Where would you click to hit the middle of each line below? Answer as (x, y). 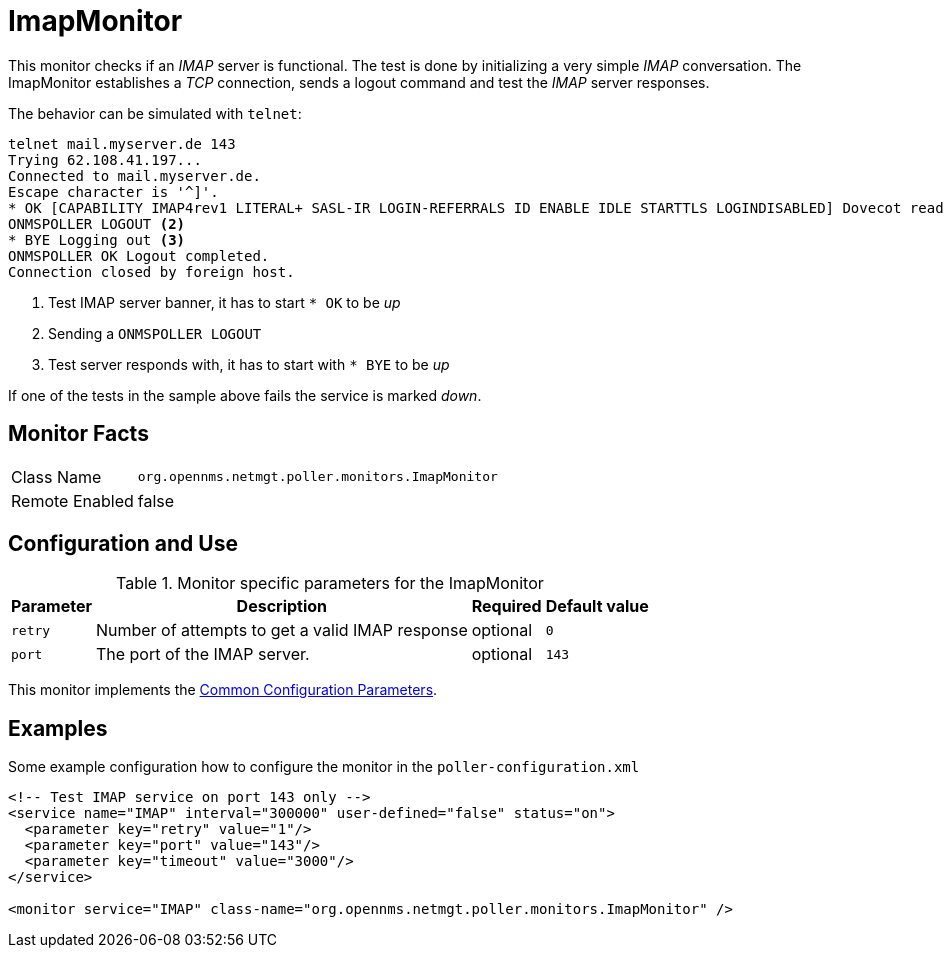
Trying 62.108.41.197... (105, 159)
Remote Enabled (72, 500)
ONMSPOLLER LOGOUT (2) (97, 223)
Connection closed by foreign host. (151, 271)
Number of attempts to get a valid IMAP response (281, 630)
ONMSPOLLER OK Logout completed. (139, 255)
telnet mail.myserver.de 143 (122, 143)
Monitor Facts (78, 434)
